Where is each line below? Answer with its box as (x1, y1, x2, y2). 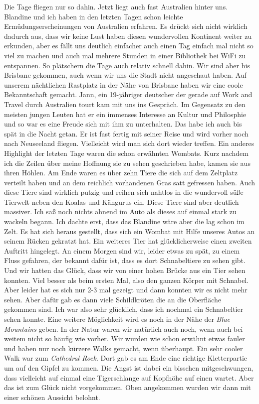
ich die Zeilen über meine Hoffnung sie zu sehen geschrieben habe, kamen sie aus (4, 157, 251, 168)
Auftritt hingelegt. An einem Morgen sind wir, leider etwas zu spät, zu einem (4, 245, 240, 256)
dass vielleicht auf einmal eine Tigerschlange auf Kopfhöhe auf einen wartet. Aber (4, 372, 254, 383)
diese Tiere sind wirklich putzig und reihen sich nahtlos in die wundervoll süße (4, 187, 244, 197)
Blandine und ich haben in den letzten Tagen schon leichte (4, 11, 183, 21)
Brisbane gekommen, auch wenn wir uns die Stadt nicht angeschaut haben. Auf (4, 70, 247, 80)
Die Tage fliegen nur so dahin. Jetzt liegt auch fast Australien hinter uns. (4, 1, 228, 11)
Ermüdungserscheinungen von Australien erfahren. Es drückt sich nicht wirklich (4, 21, 248, 31)
